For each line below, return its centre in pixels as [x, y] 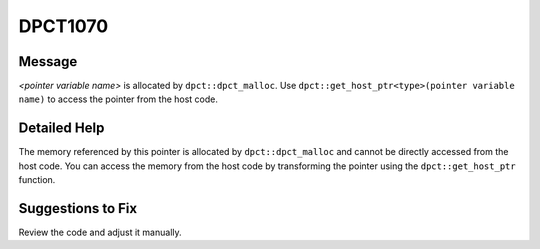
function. [37, 180]
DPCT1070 [63, 26]
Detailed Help [61, 128]
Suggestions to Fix [78, 208]
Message [48, 61]
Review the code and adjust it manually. [100, 232]
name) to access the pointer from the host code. [118, 99]
